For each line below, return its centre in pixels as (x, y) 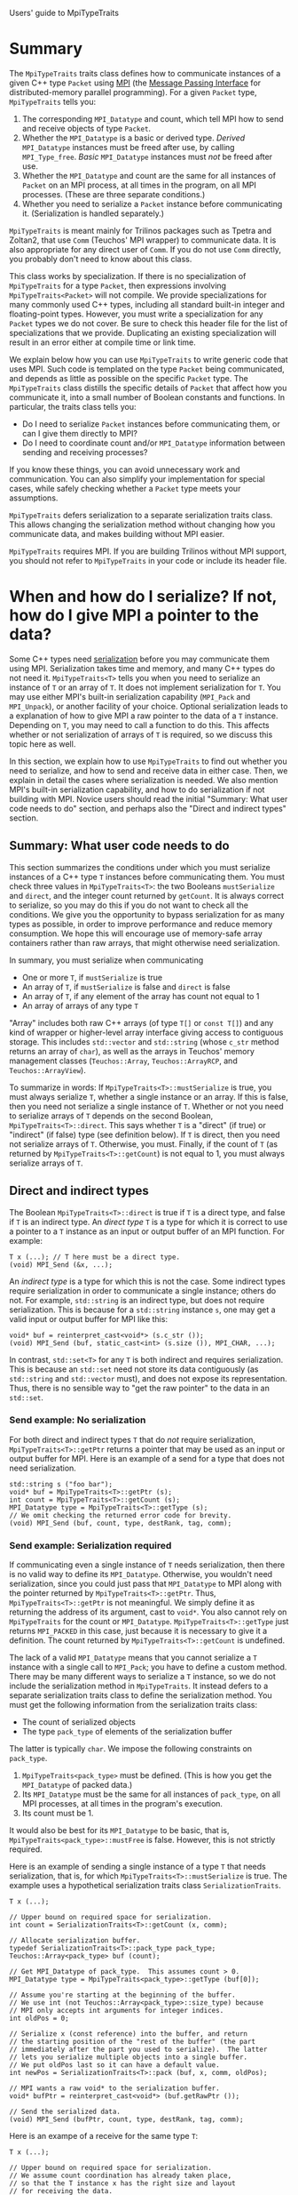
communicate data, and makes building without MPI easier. (117, 533)
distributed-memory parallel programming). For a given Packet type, (133, 92)
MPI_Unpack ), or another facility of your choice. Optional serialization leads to (149, 706)
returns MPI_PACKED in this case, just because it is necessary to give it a (138, 1631)
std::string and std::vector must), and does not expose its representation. (148, 1378)
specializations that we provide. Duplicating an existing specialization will (143, 332)
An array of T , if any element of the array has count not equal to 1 (141, 996)
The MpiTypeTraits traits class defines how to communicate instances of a (145, 73)
